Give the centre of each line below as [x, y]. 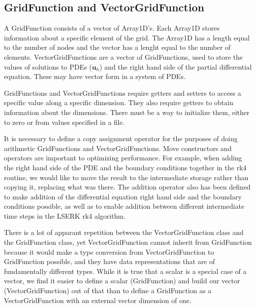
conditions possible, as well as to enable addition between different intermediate [124, 206]
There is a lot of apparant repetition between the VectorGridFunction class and [124, 232]
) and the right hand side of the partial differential [176, 66]
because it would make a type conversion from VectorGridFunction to [109, 251]
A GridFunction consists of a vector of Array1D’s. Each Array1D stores [112, 28]
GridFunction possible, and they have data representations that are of [110, 261]
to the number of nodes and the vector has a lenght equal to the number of [117, 47]
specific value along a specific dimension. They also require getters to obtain [119, 102]
